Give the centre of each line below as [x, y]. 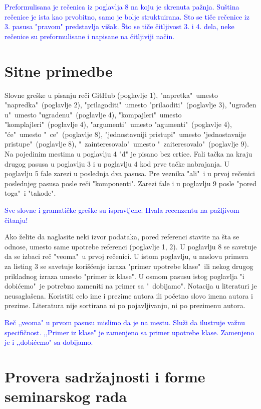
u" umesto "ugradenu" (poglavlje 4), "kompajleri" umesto [93, 114]
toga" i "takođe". [30, 193]
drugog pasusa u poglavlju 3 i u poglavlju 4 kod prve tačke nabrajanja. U [117, 163]
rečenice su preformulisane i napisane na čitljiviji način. [90, 36]
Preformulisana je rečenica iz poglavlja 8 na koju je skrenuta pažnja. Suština [122, 7]
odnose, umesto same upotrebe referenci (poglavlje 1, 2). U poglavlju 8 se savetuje [131, 246]
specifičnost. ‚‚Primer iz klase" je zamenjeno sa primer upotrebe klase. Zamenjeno [129, 332]
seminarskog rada [66, 396]
